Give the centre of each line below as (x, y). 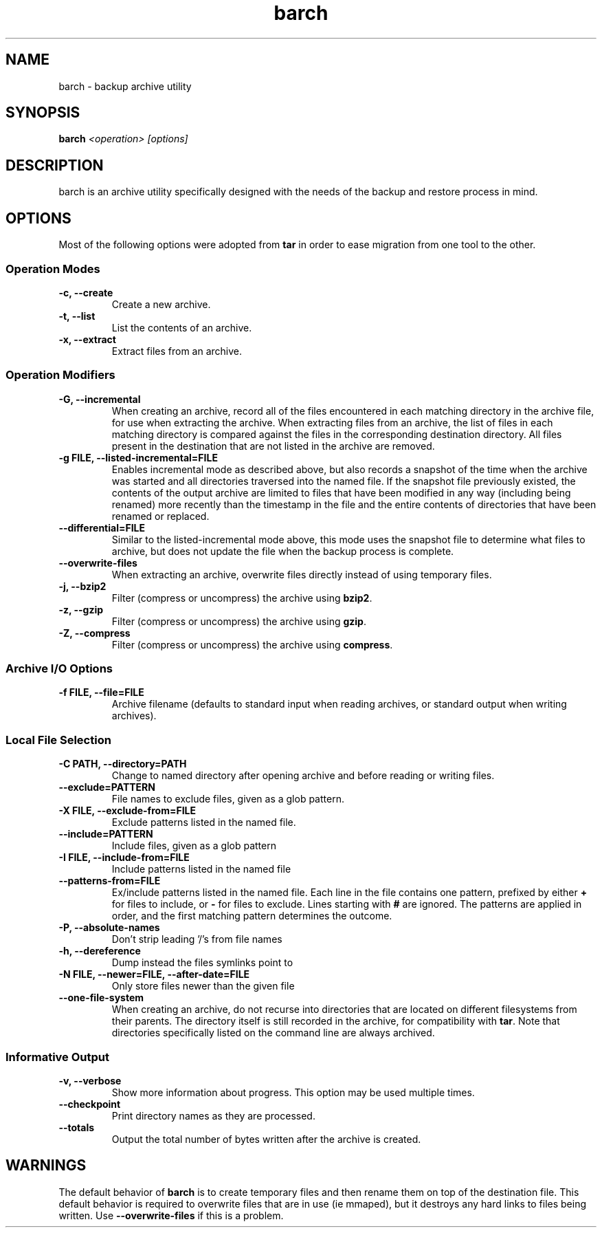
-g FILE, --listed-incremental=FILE (138, 457)
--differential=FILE (102, 527)
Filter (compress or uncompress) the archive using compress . (252, 644)
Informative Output (58, 1057)
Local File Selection (58, 740)
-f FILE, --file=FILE (101, 692)
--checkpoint (90, 1104)
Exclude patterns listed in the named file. (204, 822)
